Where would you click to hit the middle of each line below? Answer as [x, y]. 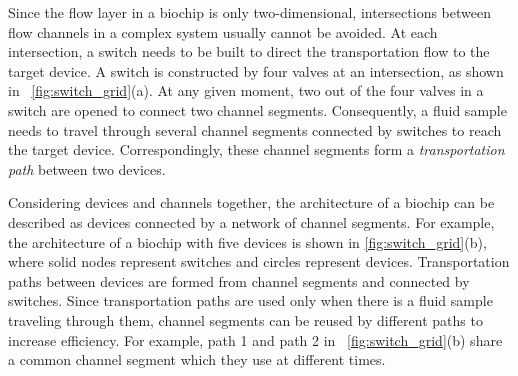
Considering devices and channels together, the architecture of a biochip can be [251, 202]
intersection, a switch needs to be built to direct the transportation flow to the [249, 51]
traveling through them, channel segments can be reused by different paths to [245, 319]
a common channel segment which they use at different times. [197, 359]
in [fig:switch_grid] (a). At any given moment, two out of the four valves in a [246, 90]
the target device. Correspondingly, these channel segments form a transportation [256, 149]
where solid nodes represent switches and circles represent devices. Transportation [259, 261]
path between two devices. [87, 168]
